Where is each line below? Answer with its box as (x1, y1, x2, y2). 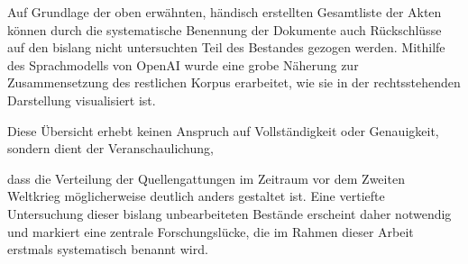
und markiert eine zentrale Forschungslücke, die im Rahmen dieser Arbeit (7, 222, 414, 241)
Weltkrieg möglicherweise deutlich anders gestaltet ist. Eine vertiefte (7, 187, 385, 205)
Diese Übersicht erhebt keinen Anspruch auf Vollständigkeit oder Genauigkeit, (7, 121, 439, 140)
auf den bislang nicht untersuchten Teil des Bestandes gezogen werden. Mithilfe (7, 38, 445, 57)
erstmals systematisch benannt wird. (7, 240, 208, 259)
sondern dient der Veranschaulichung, (7, 139, 214, 158)
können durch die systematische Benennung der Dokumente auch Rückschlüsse (7, 20, 442, 39)
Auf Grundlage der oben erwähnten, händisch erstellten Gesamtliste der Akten (7, 3, 442, 21)
